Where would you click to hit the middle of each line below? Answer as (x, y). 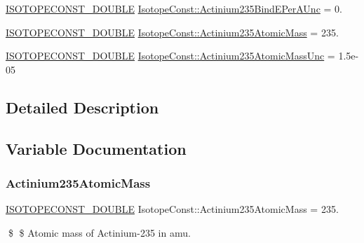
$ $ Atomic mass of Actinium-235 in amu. (99, 232)
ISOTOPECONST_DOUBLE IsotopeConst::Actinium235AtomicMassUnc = (170, 56)
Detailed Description (82, 107)
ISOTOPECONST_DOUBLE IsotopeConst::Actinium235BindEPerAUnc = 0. (174, 8)
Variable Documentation (96, 148)
